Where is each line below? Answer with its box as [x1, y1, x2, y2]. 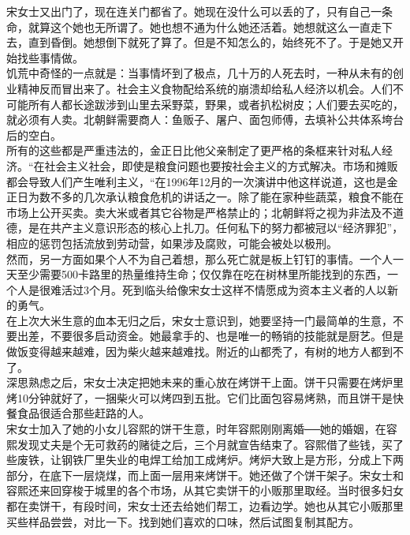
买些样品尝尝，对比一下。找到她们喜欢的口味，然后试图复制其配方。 [6, 513, 360, 529]
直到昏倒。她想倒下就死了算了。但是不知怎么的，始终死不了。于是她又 [28, 34, 393, 51]
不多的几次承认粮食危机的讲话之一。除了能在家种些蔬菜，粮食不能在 [50, 189, 404, 205]
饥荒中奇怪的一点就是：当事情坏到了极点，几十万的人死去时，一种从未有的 [6, 65, 393, 81]
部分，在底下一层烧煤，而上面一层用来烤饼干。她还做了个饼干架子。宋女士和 [6, 466, 404, 483]
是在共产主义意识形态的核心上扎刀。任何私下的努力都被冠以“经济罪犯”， [28, 219, 404, 236]
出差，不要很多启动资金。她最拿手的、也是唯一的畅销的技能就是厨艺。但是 [17, 327, 404, 344]
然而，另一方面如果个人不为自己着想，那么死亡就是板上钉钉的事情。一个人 [6, 250, 393, 267]
